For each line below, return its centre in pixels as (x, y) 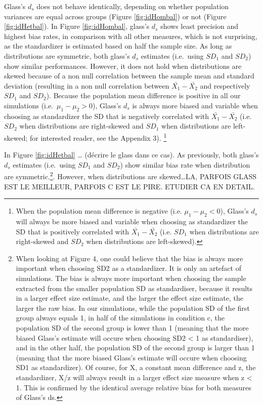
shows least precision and (200, 26)
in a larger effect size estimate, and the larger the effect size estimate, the (129, 298)
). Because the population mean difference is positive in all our (143, 95)
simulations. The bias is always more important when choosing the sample (131, 278)
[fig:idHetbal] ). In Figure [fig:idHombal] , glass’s (77, 26)
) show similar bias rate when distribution (185, 164)
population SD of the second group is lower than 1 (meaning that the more (132, 327)
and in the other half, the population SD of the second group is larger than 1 (135, 348)
